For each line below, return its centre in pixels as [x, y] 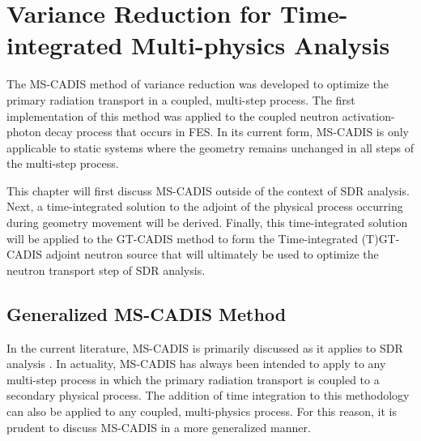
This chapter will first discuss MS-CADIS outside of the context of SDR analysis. [208, 190]
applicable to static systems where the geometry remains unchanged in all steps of [210, 147]
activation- [368, 116]
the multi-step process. [63, 163]
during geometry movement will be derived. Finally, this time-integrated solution [207, 223]
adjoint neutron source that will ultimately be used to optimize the [212, 254]
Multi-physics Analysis [261, 45]
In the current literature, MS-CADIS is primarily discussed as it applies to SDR [205, 347]
